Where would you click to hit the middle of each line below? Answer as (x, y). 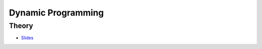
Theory (21, 26)
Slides (27, 38)
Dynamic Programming (56, 13)
